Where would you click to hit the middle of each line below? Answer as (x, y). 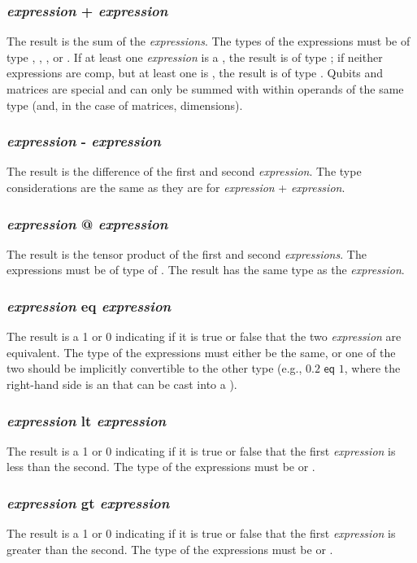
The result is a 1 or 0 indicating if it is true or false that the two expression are (204, 336)
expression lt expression (87, 420)
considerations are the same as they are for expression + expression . (176, 187)
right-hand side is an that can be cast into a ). (122, 384)
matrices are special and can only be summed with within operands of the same (205, 89)
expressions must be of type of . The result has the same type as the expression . (206, 270)
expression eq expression (89, 306)
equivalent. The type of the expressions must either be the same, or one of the (201, 352)
